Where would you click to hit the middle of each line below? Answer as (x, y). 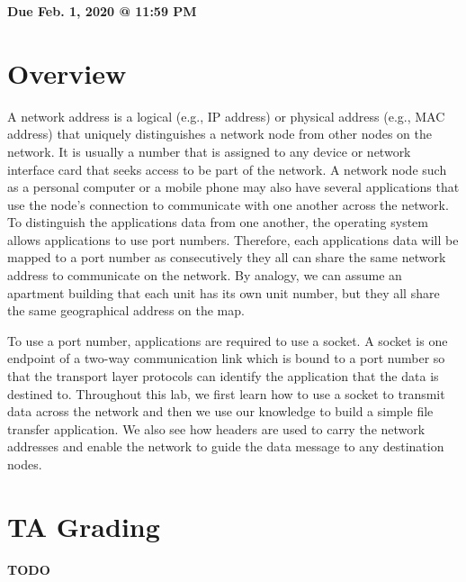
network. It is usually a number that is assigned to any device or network (209, 151)
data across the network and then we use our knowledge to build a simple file (220, 411)
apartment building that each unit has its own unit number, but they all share (224, 292)
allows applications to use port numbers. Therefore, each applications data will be (233, 239)
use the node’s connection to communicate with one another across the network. (228, 204)
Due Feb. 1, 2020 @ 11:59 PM (102, 11)
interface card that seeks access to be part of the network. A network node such (227, 169)
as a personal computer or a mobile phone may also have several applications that (233, 187)
